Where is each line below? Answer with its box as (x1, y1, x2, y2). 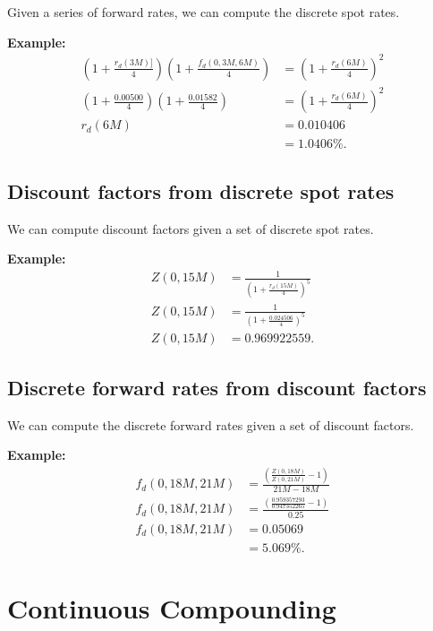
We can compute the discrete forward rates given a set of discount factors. (7, 415, 414, 434)
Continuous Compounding (7, 590, 336, 627)
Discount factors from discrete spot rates (7, 177, 395, 204)
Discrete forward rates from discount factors (7, 373, 427, 401)
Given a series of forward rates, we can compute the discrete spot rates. (7, 3, 400, 21)
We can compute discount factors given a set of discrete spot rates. (7, 219, 374, 238)
